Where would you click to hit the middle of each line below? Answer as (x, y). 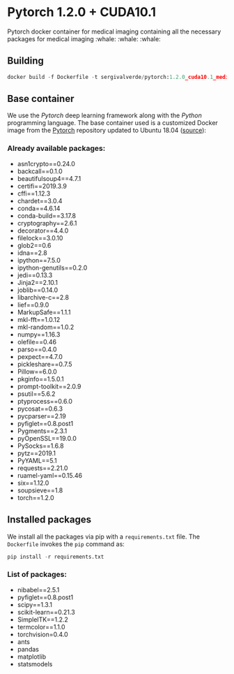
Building (25, 61)
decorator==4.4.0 (43, 230)
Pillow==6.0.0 (37, 372)
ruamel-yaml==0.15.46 (49, 475)
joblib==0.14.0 (38, 290)
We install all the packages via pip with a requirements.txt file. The (104, 536)
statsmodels (35, 664)
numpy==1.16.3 (39, 334)
